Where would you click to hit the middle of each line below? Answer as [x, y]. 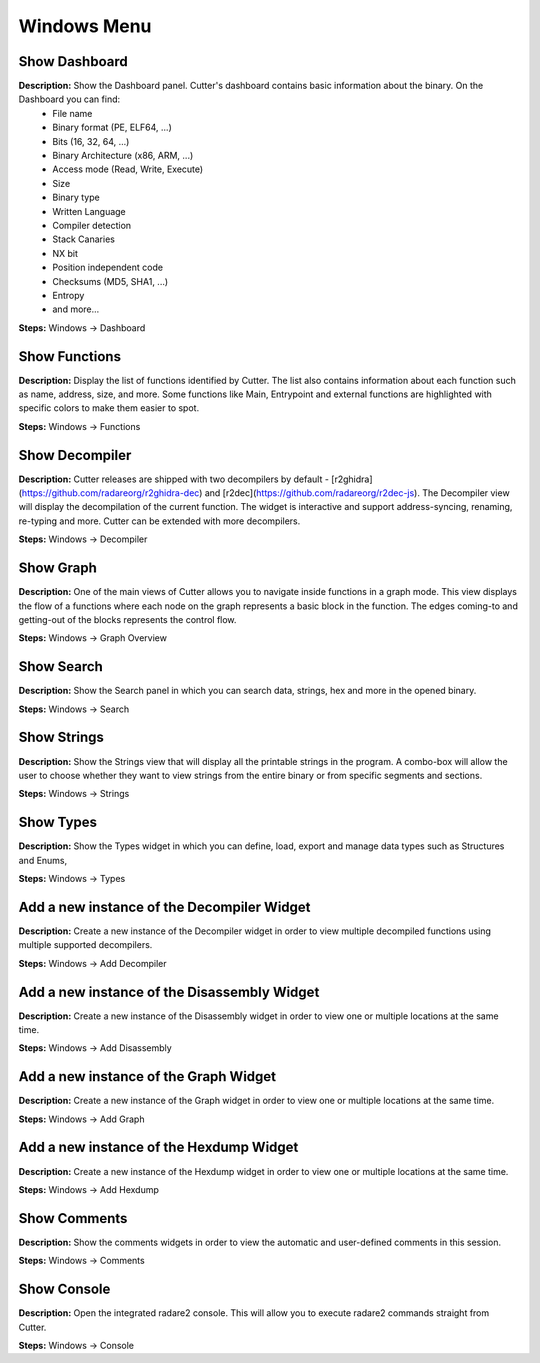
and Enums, [43, 860]
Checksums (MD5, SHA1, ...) [110, 281]
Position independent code [108, 267]
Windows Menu [85, 26]
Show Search [61, 666]
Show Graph [57, 568]
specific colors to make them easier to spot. [109, 408]
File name [72, 113]
